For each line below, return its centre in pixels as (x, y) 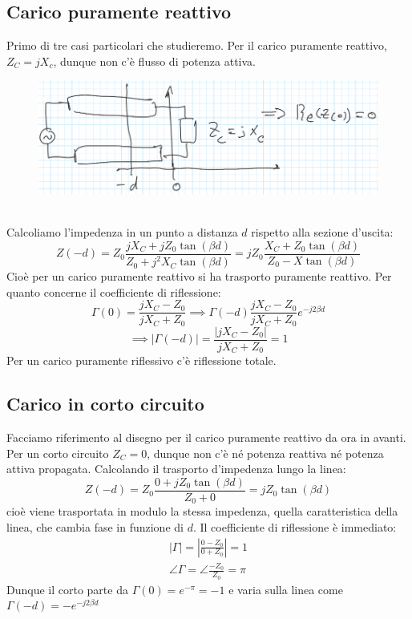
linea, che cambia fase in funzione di (95, 526)
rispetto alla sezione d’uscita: (322, 232)
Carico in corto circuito (105, 404)
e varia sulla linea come (286, 589)
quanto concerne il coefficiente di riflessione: (114, 291)
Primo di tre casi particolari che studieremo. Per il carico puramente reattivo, (197, 45)
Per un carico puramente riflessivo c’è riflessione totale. (141, 360)
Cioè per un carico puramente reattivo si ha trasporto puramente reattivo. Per (199, 276)
